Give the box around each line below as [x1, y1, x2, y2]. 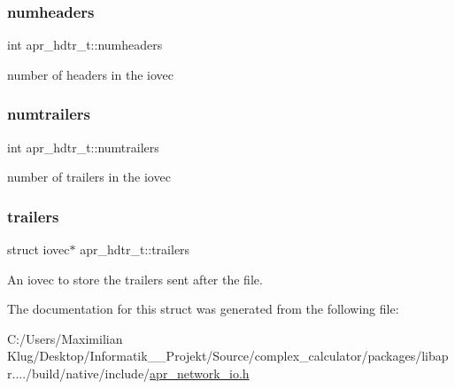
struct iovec [7, 240, 70, 259]
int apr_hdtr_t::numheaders [7, 35, 163, 54]
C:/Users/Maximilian [7, 329, 123, 347]
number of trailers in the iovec [7, 167, 171, 186]
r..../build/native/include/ [7, 364, 150, 382]
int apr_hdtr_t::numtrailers [7, 137, 159, 156]
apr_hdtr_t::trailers [80, 240, 190, 259]
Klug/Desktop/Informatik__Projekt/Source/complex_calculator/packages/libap [7, 346, 449, 365]
